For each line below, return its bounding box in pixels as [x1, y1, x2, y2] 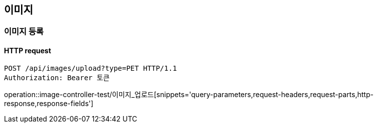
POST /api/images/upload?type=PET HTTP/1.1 [4, 64, 177, 72]
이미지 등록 [4, 26, 44, 37]
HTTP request [4, 46, 51, 55]
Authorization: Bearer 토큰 [4, 73, 110, 82]
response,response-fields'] [4, 99, 93, 108]
